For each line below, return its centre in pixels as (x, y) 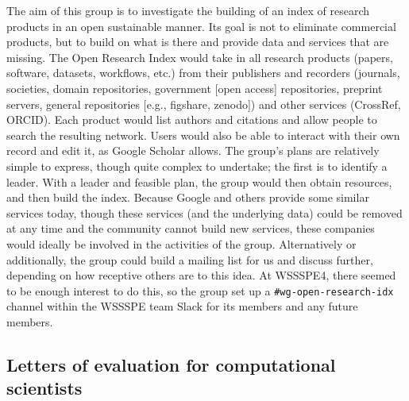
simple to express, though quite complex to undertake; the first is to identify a (197, 166)
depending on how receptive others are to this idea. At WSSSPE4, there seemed (201, 275)
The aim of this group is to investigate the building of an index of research (188, 10)
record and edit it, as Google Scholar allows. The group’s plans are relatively (193, 150)
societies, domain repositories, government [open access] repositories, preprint (195, 88)
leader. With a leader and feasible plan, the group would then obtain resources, (199, 181)
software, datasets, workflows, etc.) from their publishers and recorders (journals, (203, 73)
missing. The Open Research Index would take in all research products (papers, (200, 57)
